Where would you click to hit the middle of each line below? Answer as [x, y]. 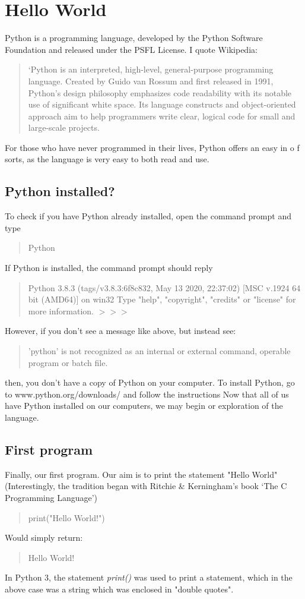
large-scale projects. [64, 127]
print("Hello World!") [66, 517]
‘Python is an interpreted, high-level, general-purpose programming [151, 69]
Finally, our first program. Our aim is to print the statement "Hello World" [141, 474]
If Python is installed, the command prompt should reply [109, 268]
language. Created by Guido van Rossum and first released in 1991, [151, 81]
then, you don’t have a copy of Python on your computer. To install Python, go [150, 382]
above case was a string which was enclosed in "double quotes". [119, 589]
